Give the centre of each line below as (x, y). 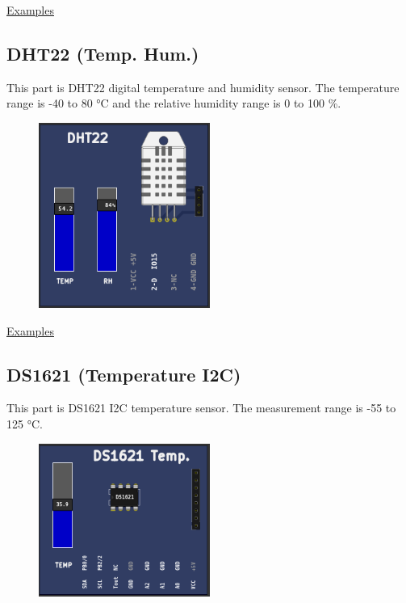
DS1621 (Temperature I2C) (124, 374)
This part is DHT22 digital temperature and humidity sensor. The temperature (203, 87)
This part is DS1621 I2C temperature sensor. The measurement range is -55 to (201, 408)
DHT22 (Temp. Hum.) (103, 53)
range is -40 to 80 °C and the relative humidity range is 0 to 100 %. (174, 103)
